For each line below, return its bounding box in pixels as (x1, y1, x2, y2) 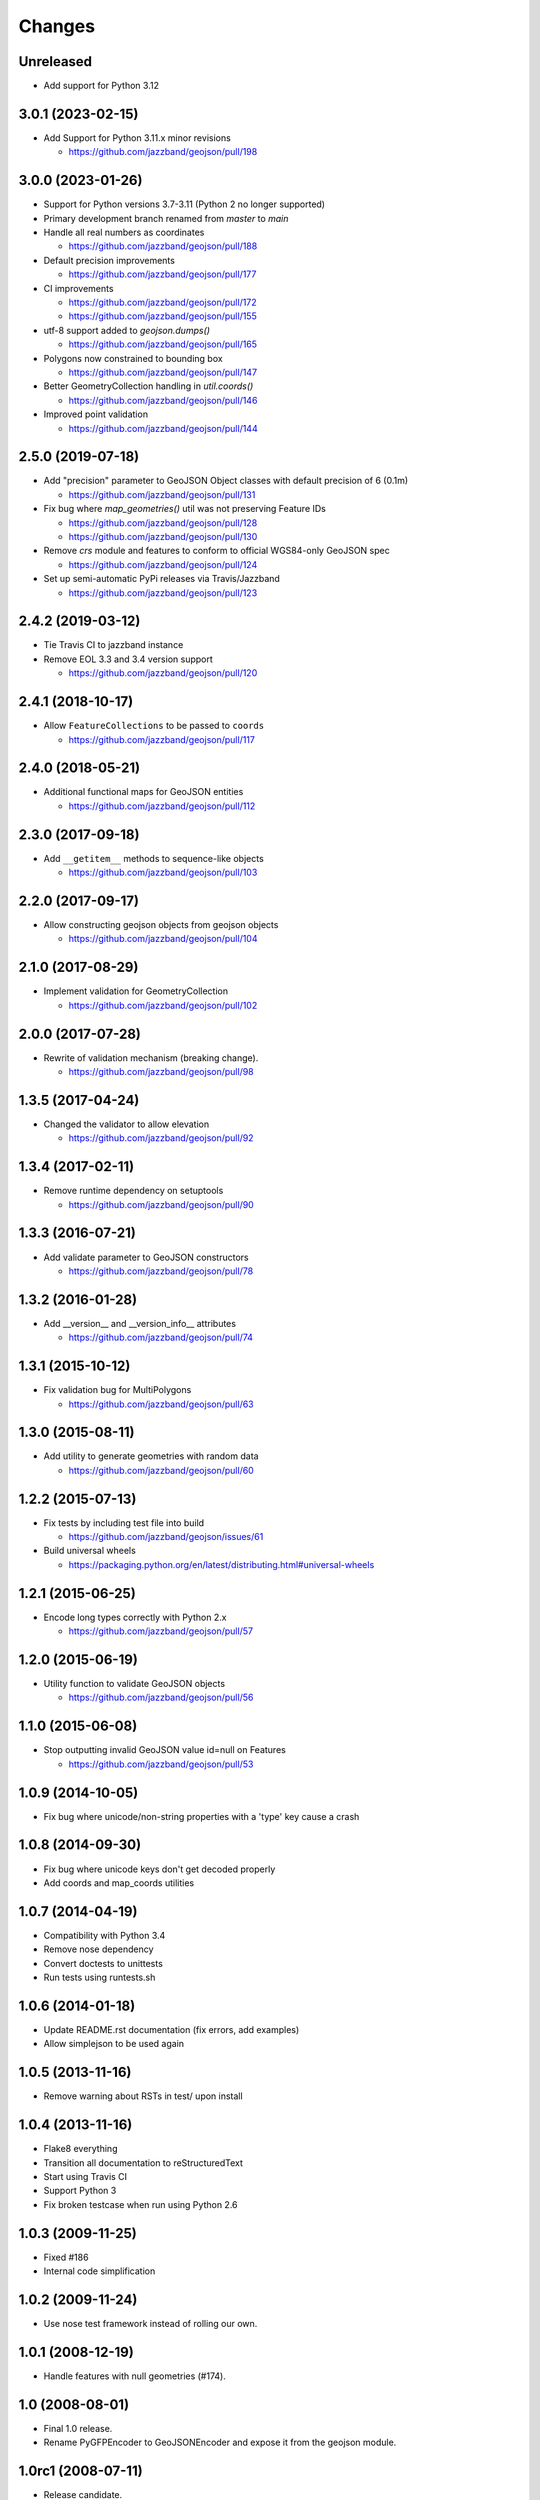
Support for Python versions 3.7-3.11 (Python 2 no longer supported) (43, 198, 325, 210)
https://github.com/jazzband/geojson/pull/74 (68, 1331, 254, 1344)
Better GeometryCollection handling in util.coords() (43, 380, 254, 392)
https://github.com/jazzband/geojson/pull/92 (68, 1132, 254, 1144)
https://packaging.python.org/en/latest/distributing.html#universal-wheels (68, 1558, 375, 1570)
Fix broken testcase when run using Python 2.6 (43, 2198, 238, 2210)
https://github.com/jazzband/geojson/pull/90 (68, 1198, 254, 1210)
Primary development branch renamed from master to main (43, 212, 289, 224)
